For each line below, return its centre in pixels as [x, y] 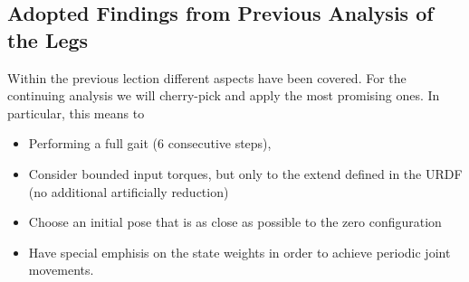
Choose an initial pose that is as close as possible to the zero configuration [235, 222]
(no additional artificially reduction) [129, 191]
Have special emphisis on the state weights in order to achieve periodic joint [239, 252]
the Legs [48, 39]
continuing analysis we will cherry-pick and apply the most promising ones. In [224, 95]
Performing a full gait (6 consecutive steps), [150, 143]
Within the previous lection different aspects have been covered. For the [207, 77]
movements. [61, 270]
